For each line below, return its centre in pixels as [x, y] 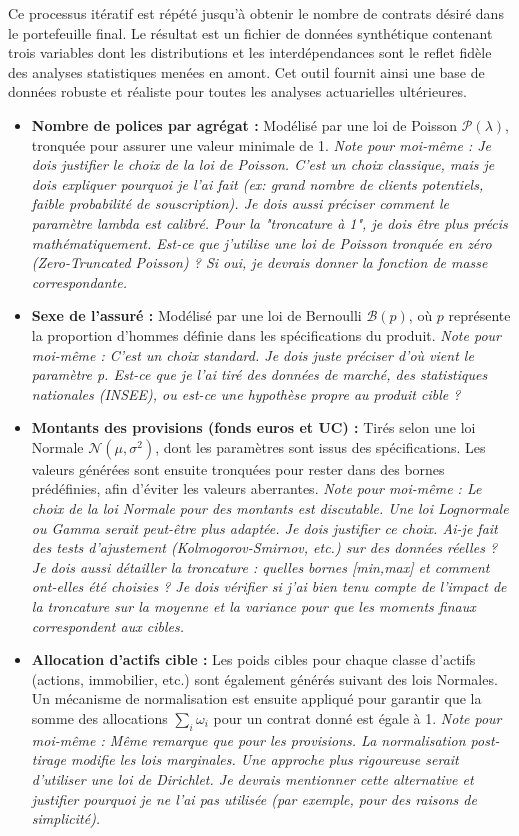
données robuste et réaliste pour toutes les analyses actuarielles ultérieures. [238, 91]
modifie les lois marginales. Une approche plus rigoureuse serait [264, 759]
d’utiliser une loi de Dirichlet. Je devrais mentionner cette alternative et [252, 778]
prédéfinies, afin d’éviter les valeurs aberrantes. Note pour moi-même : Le [256, 488]
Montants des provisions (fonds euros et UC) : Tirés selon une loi [253, 427]
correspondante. [79, 281]
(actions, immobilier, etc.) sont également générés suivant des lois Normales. [264, 678]
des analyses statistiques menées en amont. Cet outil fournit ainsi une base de [246, 71]
